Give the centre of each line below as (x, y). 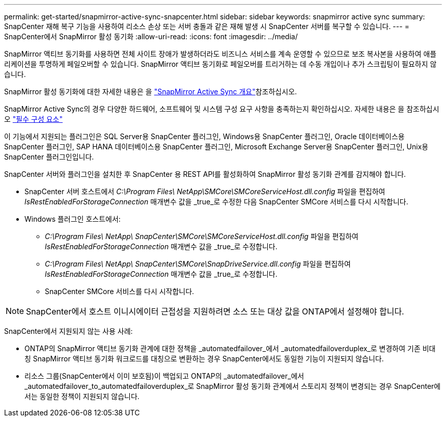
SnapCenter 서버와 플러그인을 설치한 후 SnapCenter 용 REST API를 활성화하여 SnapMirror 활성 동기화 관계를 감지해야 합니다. (205, 174)
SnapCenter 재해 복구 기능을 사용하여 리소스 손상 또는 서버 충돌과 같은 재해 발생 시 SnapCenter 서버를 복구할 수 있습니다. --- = (207, 26)
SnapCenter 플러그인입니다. (49, 157)
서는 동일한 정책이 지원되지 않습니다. (82, 396)
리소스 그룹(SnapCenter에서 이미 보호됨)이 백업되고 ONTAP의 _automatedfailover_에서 (164, 376)
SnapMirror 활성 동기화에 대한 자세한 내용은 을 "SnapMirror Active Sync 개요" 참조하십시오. (151, 91)
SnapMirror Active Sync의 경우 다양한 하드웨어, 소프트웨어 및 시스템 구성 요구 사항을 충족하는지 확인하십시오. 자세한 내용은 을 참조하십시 (222, 109)
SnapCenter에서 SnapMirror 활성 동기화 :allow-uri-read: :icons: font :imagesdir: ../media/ (151, 36)
